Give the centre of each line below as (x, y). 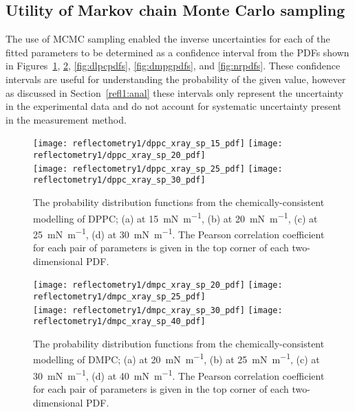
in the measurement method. (66, 119)
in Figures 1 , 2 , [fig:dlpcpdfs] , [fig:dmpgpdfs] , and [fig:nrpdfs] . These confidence (173, 66)
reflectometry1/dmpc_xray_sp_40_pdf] (119, 322)
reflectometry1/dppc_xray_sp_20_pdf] (119, 156)
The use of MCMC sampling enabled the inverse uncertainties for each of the (168, 39)
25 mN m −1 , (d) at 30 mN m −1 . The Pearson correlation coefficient (179, 233)
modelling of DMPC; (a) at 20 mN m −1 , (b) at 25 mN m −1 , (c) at (176, 358)
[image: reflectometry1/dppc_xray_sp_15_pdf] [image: (158, 144)
